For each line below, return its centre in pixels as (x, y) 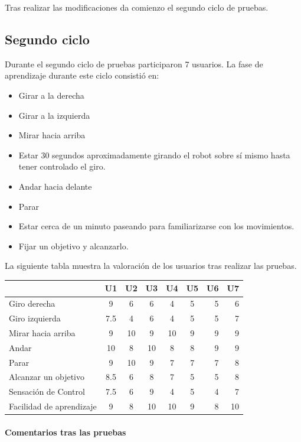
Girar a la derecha (51, 95)
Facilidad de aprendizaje (53, 406)
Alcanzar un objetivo (47, 377)
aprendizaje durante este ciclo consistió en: (82, 75)
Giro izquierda (35, 318)
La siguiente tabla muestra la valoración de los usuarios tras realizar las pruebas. (151, 266)
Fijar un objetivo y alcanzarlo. (73, 246)
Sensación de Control (47, 391)
